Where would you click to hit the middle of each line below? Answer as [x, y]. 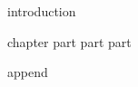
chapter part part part [69, 41]
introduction [42, 11]
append [28, 72]
